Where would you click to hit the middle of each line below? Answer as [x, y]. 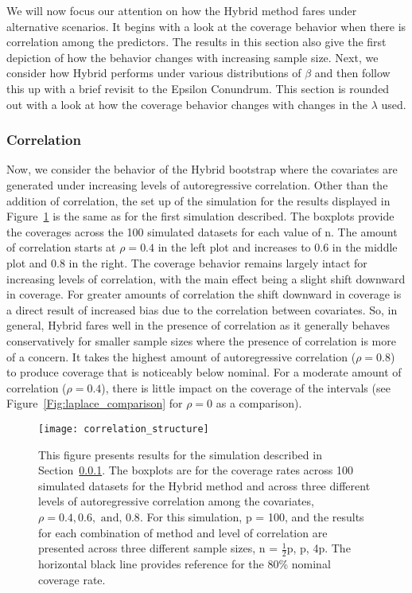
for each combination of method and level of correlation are [183, 532]
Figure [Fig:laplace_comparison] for [95, 403]
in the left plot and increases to [234, 247]
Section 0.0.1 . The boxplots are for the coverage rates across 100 [196, 470]
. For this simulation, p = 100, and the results [252, 516]
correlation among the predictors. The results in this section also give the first [196, 42]
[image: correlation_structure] [124, 429]
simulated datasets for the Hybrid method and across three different [204, 485]
